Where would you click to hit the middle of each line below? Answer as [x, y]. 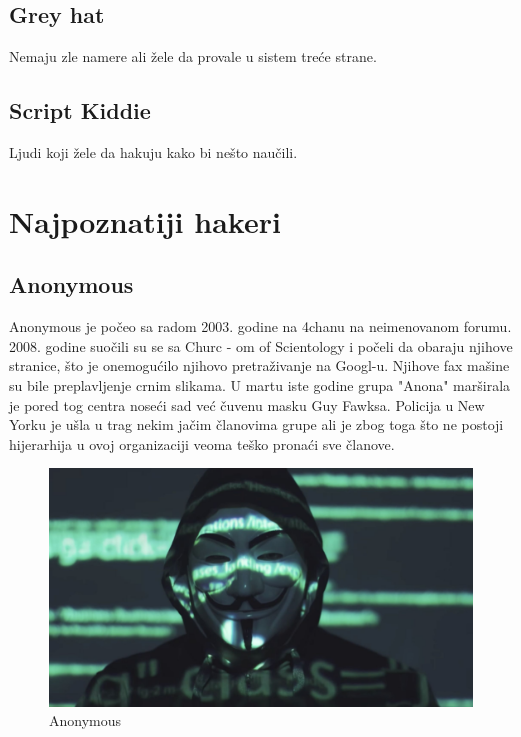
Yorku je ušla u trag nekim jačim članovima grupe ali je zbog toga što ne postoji [256, 424]
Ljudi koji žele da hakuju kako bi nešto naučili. [153, 152]
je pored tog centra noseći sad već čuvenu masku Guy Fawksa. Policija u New [247, 404]
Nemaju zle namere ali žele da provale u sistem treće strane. [193, 56]
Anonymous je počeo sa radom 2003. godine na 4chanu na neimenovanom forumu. [260, 326]
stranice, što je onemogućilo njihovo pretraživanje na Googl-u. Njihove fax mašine [259, 365]
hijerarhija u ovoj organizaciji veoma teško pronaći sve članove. [202, 443]
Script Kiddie [80, 110]
